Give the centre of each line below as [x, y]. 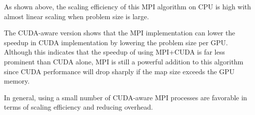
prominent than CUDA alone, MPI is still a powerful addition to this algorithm [124, 61]
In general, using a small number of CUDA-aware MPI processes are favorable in [126, 97]
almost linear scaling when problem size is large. [77, 16]
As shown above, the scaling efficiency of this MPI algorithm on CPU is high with [127, 6]
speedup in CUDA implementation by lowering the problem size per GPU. [116, 42]
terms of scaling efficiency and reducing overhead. [79, 107]
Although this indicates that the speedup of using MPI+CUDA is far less [114, 52]
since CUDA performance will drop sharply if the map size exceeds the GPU [119, 71]
